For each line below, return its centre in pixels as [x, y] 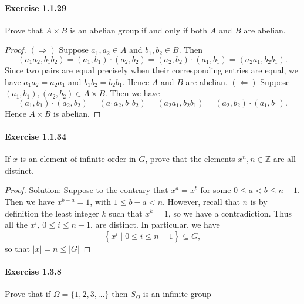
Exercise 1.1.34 [36, 136]
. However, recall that [201, 201]
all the [16, 224]
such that [126, 213]
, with [101, 201]
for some [216, 190]
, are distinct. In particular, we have [155, 224]
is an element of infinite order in [78, 159]
